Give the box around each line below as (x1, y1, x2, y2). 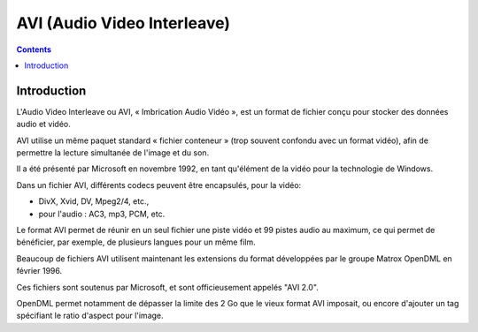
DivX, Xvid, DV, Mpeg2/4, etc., (38, 196, 150, 207)
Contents (16, 44, 52, 55)
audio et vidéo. (16, 119, 71, 130)
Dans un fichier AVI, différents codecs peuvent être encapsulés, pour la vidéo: (16, 179, 302, 190)
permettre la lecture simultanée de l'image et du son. (16, 147, 210, 158)
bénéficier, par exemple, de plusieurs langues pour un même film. (16, 237, 256, 247)
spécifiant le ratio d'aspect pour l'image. (16, 310, 164, 321)
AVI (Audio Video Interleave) (16, 13, 230, 33)
